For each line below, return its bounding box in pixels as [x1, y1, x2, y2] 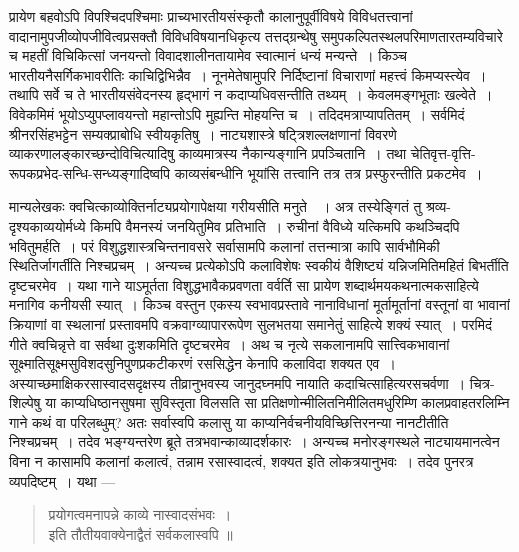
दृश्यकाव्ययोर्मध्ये [9, 215, 86, 236]
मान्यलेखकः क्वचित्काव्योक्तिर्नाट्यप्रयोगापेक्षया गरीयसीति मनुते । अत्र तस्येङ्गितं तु [9, 196, 422, 217]
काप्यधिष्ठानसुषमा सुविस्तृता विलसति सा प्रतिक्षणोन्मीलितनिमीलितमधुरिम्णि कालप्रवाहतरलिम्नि [60, 392, 510, 413]
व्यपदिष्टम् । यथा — [9, 470, 116, 491]
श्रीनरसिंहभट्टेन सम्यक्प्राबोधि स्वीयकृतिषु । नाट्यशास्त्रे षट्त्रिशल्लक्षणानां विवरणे [9, 123, 397, 144]
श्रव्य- [426, 196, 451, 217]
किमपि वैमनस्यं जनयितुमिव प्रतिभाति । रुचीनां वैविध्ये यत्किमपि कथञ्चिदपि [90, 215, 460, 236]
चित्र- [469, 372, 495, 393]
